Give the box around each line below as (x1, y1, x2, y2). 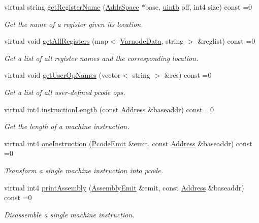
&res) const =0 (164, 70, 212, 80)
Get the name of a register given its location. (4, 18, 143, 29)
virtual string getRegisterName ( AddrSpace (4, 2, 139, 12)
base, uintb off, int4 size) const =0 (145, 2, 252, 12)
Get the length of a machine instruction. (4, 121, 129, 132)
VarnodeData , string (120, 36, 184, 46)
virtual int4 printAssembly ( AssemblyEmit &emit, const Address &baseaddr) (4, 182, 244, 193)
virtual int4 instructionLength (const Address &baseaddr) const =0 (4, 104, 214, 114)
